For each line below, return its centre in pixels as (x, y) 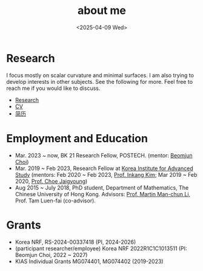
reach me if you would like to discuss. (53, 88)
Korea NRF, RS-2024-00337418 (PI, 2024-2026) (75, 242)
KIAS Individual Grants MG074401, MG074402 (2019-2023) (89, 261)
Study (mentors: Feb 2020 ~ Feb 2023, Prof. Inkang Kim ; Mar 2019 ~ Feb (106, 174)
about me (102, 11)
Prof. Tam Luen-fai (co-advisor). (55, 201)
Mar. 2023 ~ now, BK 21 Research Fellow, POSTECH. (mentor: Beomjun (104, 155)
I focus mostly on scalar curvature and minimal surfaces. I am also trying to (100, 75)
